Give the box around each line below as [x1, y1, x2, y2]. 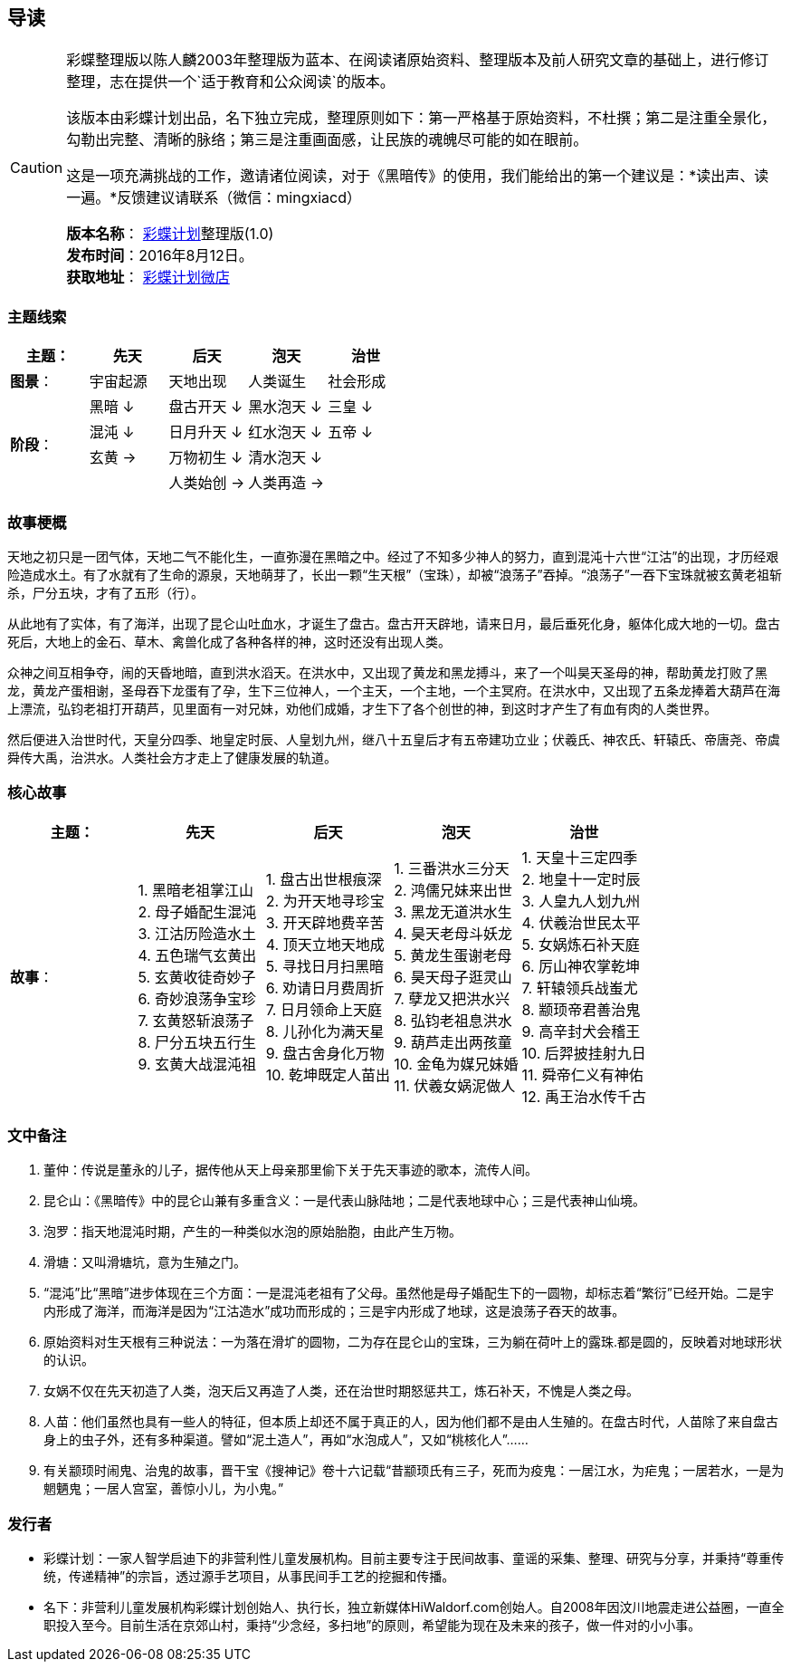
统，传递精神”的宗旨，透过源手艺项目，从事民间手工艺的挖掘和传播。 [43, 1568, 455, 1585]
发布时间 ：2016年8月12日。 [66, 246, 253, 265]
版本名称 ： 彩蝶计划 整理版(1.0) [66, 225, 274, 244]
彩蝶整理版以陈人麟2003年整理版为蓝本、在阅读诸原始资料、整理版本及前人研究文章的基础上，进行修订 [66, 51, 769, 70]
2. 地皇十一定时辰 [521, 869, 641, 888]
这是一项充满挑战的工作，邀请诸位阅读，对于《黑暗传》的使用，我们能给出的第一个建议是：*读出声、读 [66, 167, 769, 186]
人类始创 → [168, 474, 245, 493]
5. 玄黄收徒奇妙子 [138, 967, 256, 986]
